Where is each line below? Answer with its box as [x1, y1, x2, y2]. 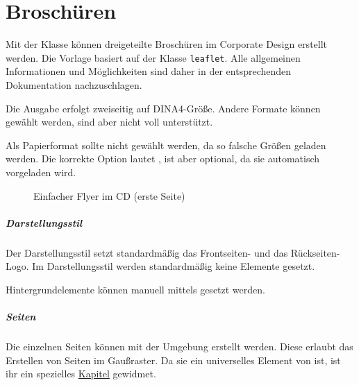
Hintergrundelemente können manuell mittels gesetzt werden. [6, 282, 265, 296]
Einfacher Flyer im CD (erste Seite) [33, 188, 185, 203]
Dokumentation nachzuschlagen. [6, 77, 142, 92]
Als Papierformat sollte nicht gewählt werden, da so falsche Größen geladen [6, 137, 326, 152]
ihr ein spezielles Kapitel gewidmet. [6, 366, 156, 381]
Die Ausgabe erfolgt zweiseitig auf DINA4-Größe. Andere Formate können [6, 101, 321, 115]
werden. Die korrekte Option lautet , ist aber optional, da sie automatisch [6, 151, 320, 166]
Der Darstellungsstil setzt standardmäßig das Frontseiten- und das [6, 245, 288, 259]
